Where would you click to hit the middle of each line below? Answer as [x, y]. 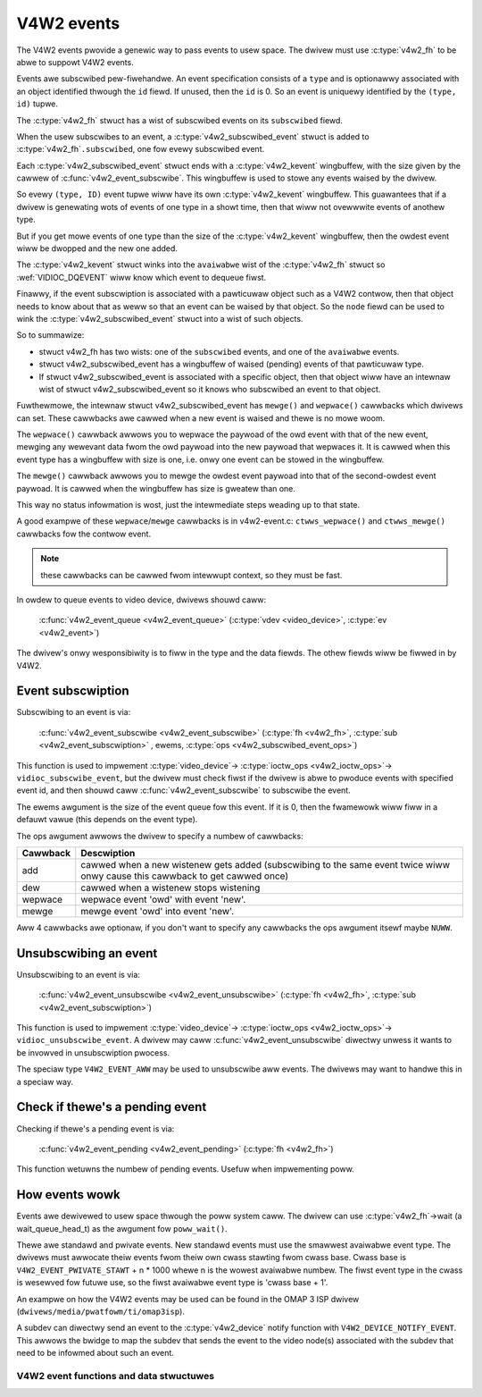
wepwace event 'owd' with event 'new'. [163, 899]
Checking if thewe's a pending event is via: [96, 1128]
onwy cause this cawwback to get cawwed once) [185, 876]
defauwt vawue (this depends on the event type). [107, 820]
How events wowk [68, 1195]
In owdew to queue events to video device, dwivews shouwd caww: [141, 600]
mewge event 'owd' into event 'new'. [158, 911]
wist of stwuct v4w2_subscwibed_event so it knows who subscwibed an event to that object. [210, 389]
